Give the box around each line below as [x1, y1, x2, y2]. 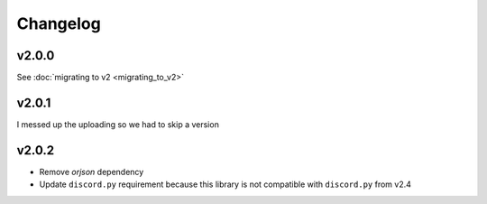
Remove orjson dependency [39, 166, 144, 177]
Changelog [16, 14, 101, 33]
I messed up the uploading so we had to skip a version [16, 118, 220, 130]
